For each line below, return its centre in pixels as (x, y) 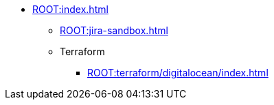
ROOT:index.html (70, 9)
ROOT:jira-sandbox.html (114, 30)
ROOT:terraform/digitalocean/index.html (178, 73)
